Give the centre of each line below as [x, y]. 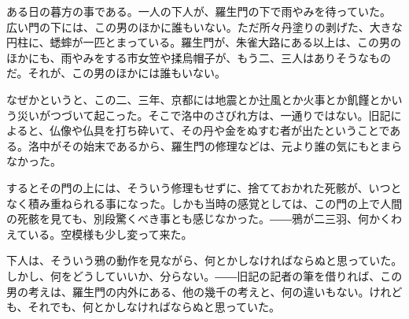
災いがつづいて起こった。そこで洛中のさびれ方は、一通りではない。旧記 [204, 115]
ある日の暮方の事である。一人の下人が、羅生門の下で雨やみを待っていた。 [199, 11]
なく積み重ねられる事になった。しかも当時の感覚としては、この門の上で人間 [204, 203]
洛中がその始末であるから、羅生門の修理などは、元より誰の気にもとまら [215, 145]
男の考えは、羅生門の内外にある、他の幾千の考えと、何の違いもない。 [188, 291]
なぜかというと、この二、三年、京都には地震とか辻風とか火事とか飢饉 [188, 99]
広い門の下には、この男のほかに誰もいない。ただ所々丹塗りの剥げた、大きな [204, 26]
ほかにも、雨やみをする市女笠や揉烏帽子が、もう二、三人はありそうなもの [199, 57]
